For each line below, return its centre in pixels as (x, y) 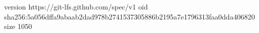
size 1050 (18, 26)
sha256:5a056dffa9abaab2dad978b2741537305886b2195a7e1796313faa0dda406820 (129, 16)
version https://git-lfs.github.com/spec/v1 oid (76, 6)
